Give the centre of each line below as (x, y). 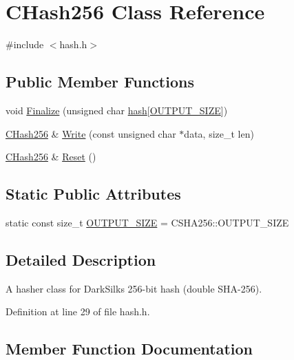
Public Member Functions (100, 82)
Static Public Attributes (93, 194)
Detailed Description (81, 259)
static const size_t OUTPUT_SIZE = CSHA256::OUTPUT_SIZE (147, 222)
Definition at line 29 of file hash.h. (78, 311)
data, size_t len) (219, 133)
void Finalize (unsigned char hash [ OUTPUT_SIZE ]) (117, 110)
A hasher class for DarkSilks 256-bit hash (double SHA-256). (134, 288)
